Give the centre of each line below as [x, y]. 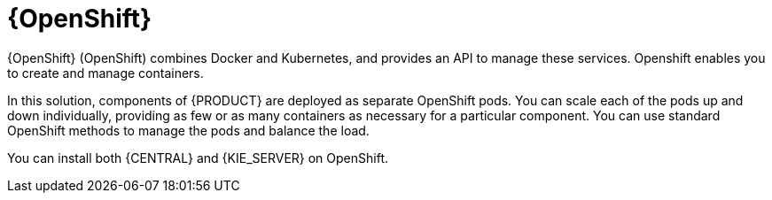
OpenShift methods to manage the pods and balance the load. [188, 130]
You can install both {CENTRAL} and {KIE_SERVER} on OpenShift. [198, 158]
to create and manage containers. [105, 73]
